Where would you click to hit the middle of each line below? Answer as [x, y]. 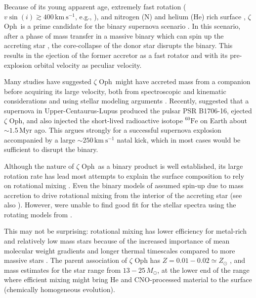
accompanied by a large [40, 139]
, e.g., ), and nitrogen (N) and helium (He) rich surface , [160, 16]
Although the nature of [39, 166]
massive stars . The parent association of [66, 260]
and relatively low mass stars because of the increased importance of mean [117, 241]
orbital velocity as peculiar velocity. [88, 65]
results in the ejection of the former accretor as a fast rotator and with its [116, 55]
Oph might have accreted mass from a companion [175, 81]
